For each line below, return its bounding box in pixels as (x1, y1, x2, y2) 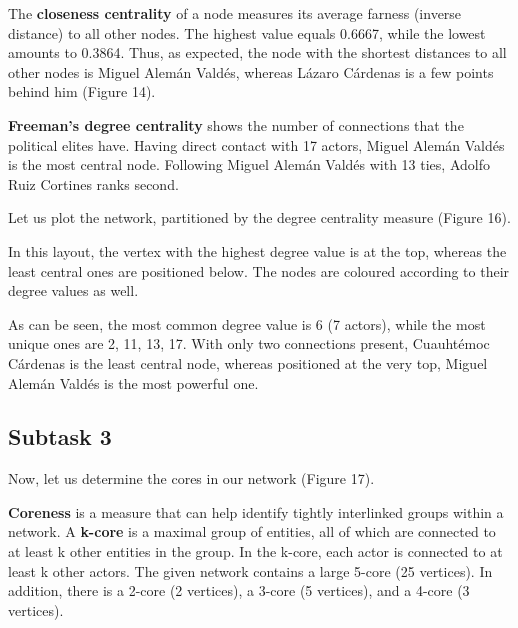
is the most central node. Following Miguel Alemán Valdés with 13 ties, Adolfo (8, 154, 490, 175)
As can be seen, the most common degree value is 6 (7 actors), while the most (8, 313, 486, 334)
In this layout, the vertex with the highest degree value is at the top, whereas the (8, 240, 507, 261)
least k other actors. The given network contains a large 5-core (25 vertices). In (8, 560, 493, 581)
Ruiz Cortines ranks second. (8, 173, 179, 194)
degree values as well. (8, 280, 139, 301)
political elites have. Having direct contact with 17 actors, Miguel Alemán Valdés (8, 134, 505, 155)
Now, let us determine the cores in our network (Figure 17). (8, 468, 375, 489)
